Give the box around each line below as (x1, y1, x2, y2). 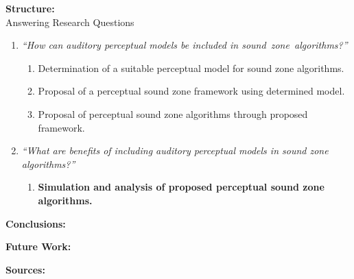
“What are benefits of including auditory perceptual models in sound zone (21, 143, 329, 158)
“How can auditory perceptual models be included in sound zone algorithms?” (21, 38, 348, 52)
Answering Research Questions (5, 14, 134, 29)
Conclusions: (5, 216, 66, 230)
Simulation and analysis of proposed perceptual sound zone (38, 180, 324, 194)
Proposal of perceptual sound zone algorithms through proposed (38, 106, 308, 121)
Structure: (5, 1, 55, 15)
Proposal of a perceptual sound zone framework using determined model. (38, 84, 345, 98)
